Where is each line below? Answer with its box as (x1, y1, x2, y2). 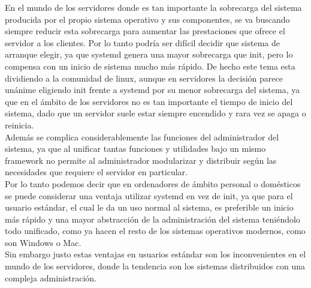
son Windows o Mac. (5, 236, 81, 248)
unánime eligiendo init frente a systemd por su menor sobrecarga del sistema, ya (5, 83, 300, 96)
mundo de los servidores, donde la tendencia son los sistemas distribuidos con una (5, 260, 305, 272)
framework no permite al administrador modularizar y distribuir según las (5, 154, 277, 166)
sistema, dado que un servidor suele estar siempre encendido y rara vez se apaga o (5, 107, 306, 119)
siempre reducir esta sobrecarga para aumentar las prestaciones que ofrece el (5, 25, 285, 37)
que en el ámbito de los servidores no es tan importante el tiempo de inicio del (5, 95, 293, 107)
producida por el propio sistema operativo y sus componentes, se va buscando (5, 13, 290, 25)
